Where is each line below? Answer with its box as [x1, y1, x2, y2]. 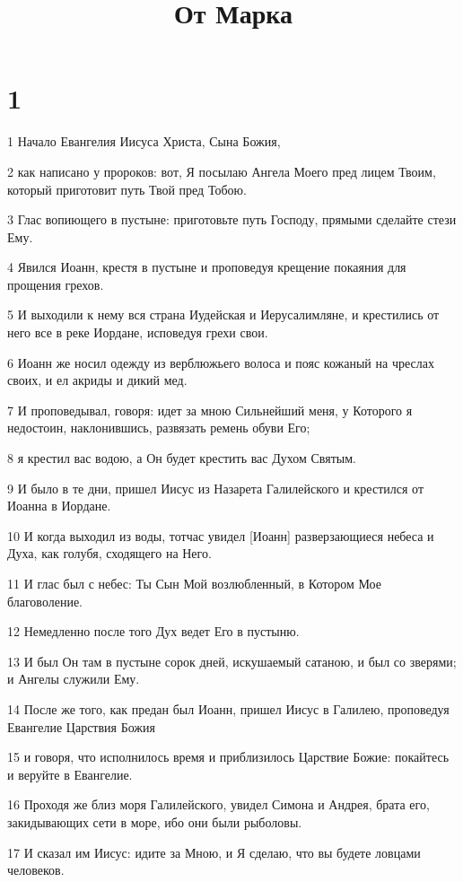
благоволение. [7, 591, 83, 610]
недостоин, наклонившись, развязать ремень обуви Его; [7, 418, 310, 437]
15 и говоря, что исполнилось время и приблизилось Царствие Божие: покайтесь [7, 747, 450, 766]
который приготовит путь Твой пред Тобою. [7, 179, 247, 198]
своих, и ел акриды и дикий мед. [7, 371, 188, 389]
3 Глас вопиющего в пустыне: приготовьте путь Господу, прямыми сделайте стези [7, 210, 457, 229]
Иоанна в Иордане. [7, 496, 111, 515]
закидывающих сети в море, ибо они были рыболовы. [7, 812, 302, 831]
